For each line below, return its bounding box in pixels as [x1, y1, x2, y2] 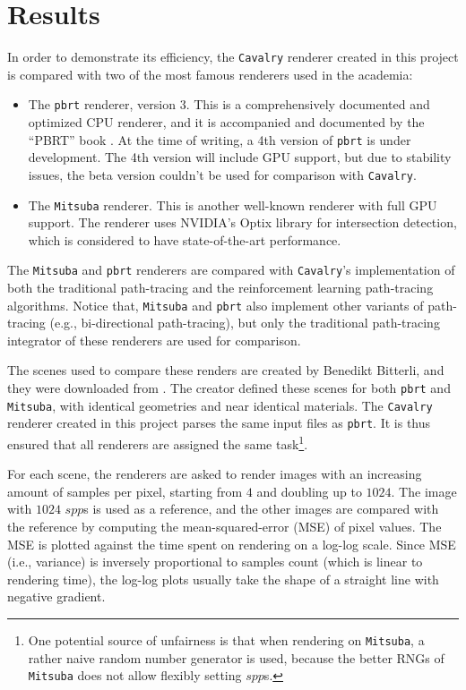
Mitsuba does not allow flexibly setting [28, 666, 242, 685]
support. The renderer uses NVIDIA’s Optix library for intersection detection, [28, 213, 457, 232]
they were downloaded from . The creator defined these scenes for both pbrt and [7, 379, 451, 397]
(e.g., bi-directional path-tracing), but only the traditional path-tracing [49, 313, 440, 332]
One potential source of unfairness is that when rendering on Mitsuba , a [28, 631, 425, 650]
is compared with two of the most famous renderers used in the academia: [7, 64, 413, 83]
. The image [391, 481, 457, 500]
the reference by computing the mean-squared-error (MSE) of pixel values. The [7, 517, 442, 536]
